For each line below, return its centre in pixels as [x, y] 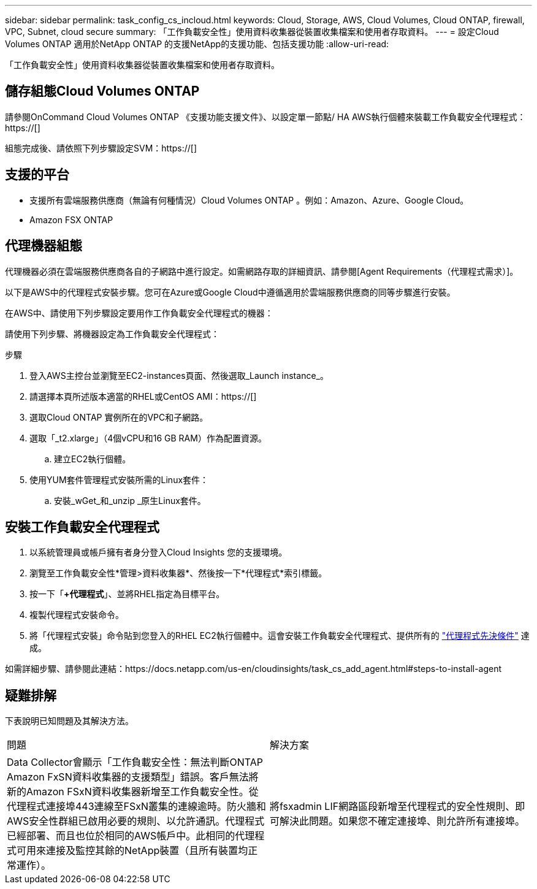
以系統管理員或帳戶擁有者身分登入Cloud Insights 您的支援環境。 [158, 552]
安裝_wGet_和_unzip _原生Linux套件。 [130, 500]
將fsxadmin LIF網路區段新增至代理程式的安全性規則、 [393, 807]
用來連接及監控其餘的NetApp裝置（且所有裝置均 [137, 851]
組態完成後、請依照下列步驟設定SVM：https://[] [101, 148]
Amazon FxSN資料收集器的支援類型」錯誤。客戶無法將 [133, 777]
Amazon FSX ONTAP [71, 219]
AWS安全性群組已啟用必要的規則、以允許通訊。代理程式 [136, 821]
